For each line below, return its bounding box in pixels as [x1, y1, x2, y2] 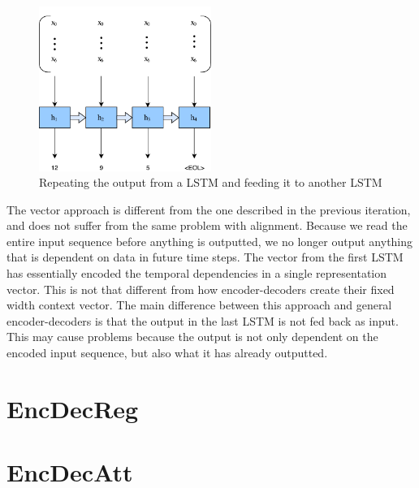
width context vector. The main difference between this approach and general [6, 296, 392, 313]
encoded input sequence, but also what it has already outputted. [6, 344, 328, 361]
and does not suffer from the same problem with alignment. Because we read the [6, 217, 408, 234]
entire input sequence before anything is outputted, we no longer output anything [6, 232, 413, 249]
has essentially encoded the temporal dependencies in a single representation [6, 265, 387, 282]
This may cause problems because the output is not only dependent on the [6, 328, 378, 345]
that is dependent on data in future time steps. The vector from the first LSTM [6, 248, 404, 266]
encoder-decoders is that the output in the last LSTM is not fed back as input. [6, 312, 399, 329]
